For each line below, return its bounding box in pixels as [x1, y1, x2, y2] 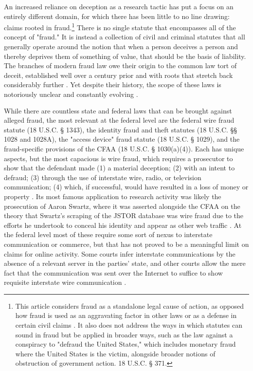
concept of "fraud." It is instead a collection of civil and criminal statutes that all [4, 32, 245, 42]
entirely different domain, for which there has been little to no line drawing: [4, 11, 230, 21]
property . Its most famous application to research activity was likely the [4, 191, 221, 201]
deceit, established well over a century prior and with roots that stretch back [4, 70, 233, 80]
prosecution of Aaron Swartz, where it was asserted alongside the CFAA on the [4, 201, 240, 211]
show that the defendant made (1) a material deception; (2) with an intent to [4, 163, 235, 173]
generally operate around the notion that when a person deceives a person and [4, 41, 238, 52]
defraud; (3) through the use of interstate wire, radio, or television [4, 172, 201, 182]
